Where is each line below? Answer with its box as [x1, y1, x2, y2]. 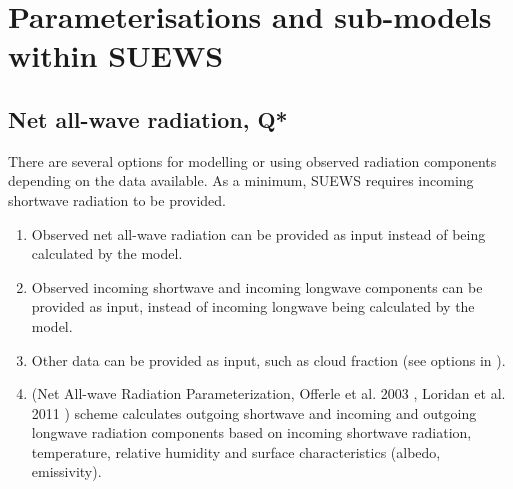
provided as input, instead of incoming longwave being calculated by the [31, 296, 475, 317]
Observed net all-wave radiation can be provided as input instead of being [31, 223, 486, 244]
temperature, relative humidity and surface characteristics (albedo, [31, 441, 441, 462]
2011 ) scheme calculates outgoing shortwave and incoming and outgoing [31, 402, 477, 423]
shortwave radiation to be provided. [8, 189, 226, 210]
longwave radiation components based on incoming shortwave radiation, [31, 422, 472, 443]
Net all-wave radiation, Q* [8, 103, 288, 134]
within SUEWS [8, 35, 224, 76]
